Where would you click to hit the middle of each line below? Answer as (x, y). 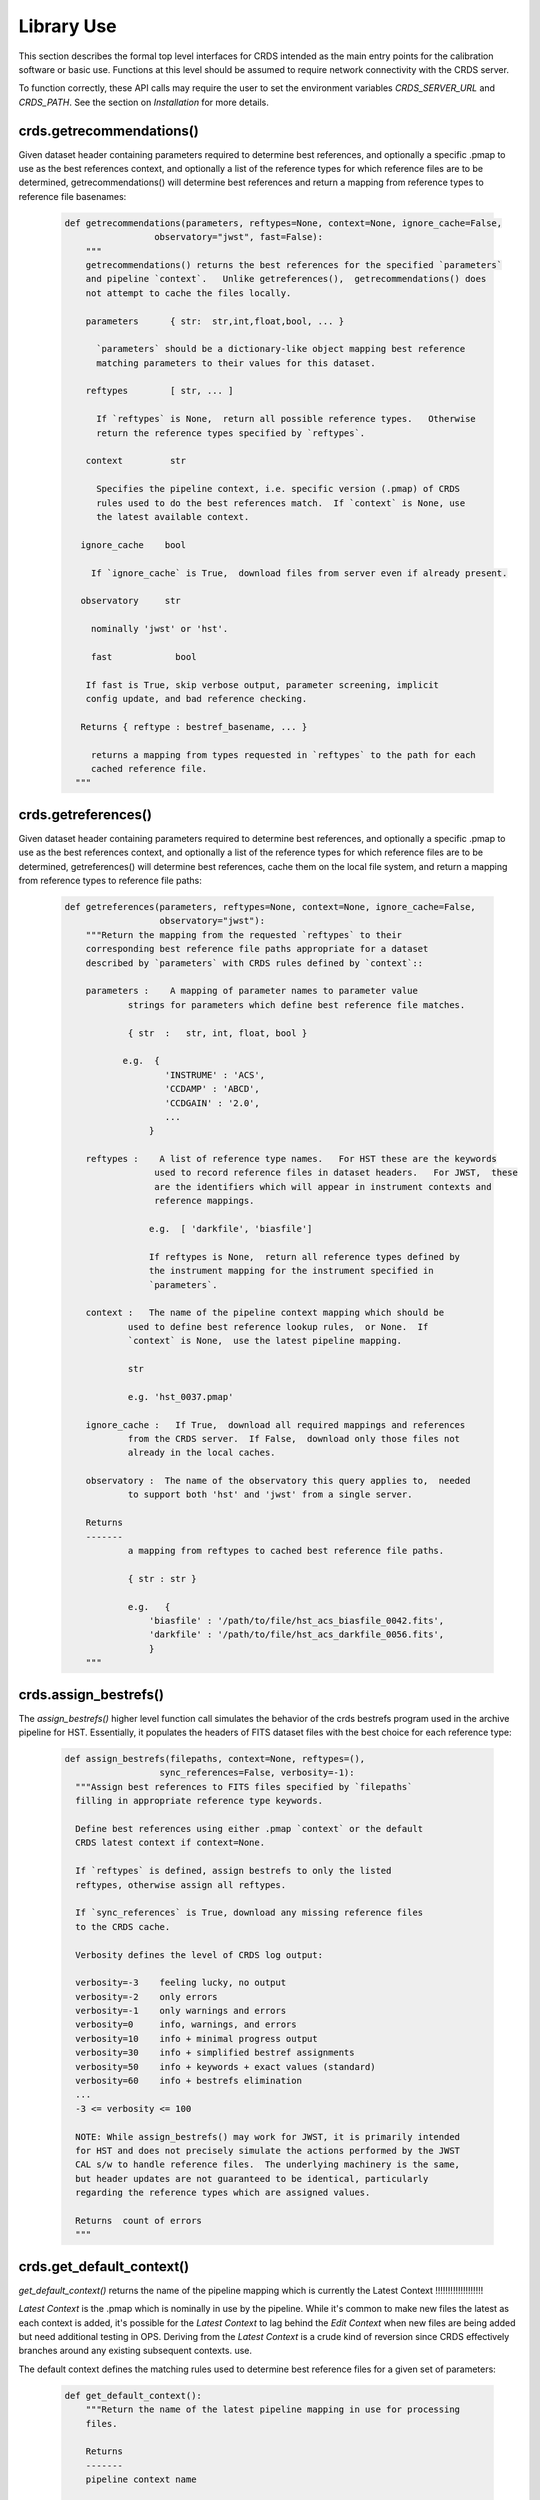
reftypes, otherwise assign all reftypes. (181, 1884)
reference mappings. (204, 1201)
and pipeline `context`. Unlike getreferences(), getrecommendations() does (286, 279)
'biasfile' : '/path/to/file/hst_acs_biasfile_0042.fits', (296, 1620)
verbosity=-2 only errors (147, 1996)
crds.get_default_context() (104, 2266)
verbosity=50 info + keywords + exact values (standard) (225, 2066)
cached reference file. (149, 769)
